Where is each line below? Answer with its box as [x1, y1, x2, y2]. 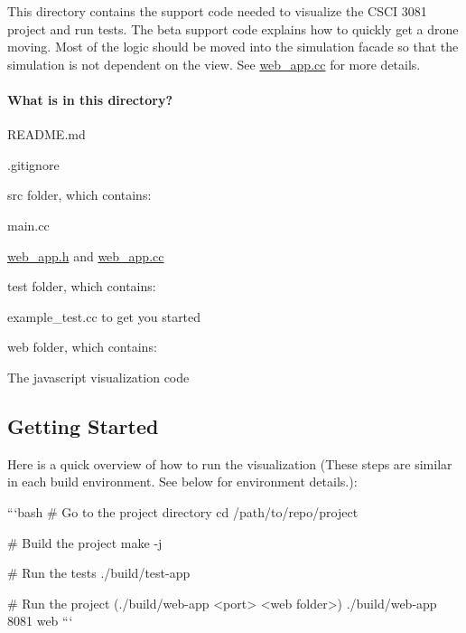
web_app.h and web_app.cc [7, 246, 164, 265]
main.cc [7, 215, 50, 234]
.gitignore [7, 155, 60, 174]
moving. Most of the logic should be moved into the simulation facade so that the [7, 37, 459, 56]
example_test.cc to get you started [7, 307, 201, 326]
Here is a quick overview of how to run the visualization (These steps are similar [7, 454, 452, 473]
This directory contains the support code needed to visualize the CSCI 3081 [7, 2, 427, 20]
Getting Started [7, 411, 159, 439]
